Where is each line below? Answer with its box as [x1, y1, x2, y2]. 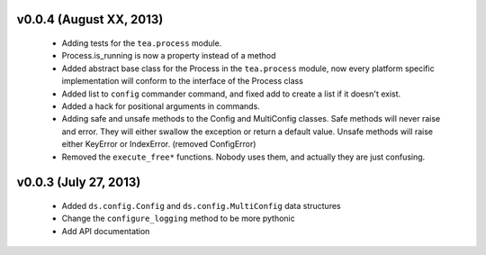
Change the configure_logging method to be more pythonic [61, 213, 296, 224]
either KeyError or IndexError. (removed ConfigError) [61, 139, 256, 150]
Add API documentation [61, 225, 150, 236]
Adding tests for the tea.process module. [61, 38, 222, 49]
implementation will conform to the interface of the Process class [61, 76, 303, 87]
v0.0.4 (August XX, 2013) [16, 12, 164, 27]
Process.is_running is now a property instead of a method [61, 50, 276, 61]
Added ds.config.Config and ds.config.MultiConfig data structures [61, 200, 341, 211]
